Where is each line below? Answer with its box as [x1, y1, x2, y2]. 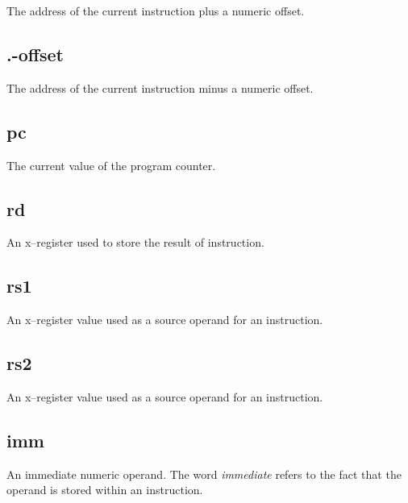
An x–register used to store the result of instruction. [6, 234, 264, 251]
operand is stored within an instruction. [6, 481, 203, 498]
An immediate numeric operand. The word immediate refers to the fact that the [6, 465, 402, 482]
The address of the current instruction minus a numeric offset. [6, 79, 314, 96]
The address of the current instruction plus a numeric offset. [6, 2, 305, 19]
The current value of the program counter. [6, 156, 216, 173]
